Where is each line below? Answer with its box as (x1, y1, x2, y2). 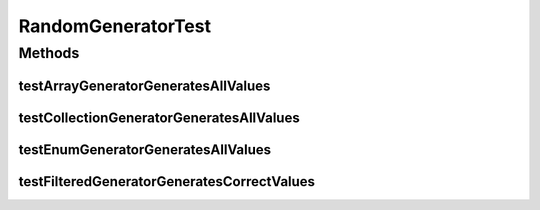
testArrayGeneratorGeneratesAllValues (18, 77, 271, 94)
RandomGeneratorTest (18, 15, 212, 37)
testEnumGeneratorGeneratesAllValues (18, 141, 272, 158)
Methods (18, 44, 80, 62)
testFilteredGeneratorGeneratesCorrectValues (18, 173, 315, 190)
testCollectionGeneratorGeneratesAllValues (18, 109, 300, 126)
